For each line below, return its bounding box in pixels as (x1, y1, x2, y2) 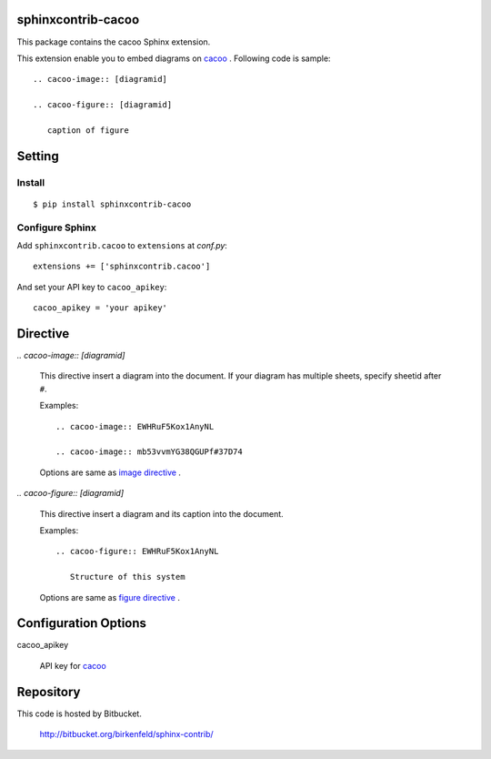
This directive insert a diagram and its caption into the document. (39, 508, 284, 519)
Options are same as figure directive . (39, 592, 181, 602)
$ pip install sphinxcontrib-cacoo (33, 198, 192, 209)
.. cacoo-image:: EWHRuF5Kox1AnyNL (55, 421, 215, 431)
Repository (16, 683, 81, 700)
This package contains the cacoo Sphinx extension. (16, 36, 211, 47)
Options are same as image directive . (39, 467, 182, 478)
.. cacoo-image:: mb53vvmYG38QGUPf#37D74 (55, 447, 243, 457)
